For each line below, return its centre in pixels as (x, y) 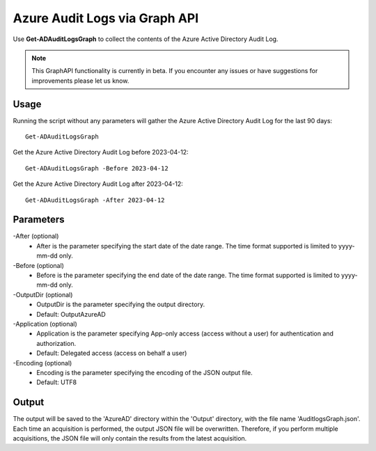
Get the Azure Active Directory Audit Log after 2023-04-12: (98, 184)
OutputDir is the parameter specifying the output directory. (121, 304)
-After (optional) (36, 236)
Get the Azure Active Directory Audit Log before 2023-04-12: (101, 152)
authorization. (56, 343)
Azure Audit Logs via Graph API (106, 18)
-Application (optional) (45, 324)
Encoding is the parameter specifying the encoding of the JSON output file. (145, 372)
